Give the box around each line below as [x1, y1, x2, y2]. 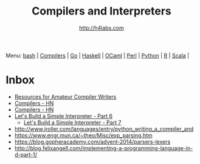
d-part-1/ [14, 151, 38, 158]
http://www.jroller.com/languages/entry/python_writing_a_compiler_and [14, 125, 194, 133]
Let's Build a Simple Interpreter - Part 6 [14, 112, 113, 119]
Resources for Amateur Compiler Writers [14, 93, 117, 100]
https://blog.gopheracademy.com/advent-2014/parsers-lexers [14, 138, 171, 145]
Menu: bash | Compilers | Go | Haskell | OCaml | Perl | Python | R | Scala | [5, 51, 190, 59]
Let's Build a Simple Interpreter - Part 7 [23, 119, 122, 126]
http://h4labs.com [79, 24, 124, 31]
